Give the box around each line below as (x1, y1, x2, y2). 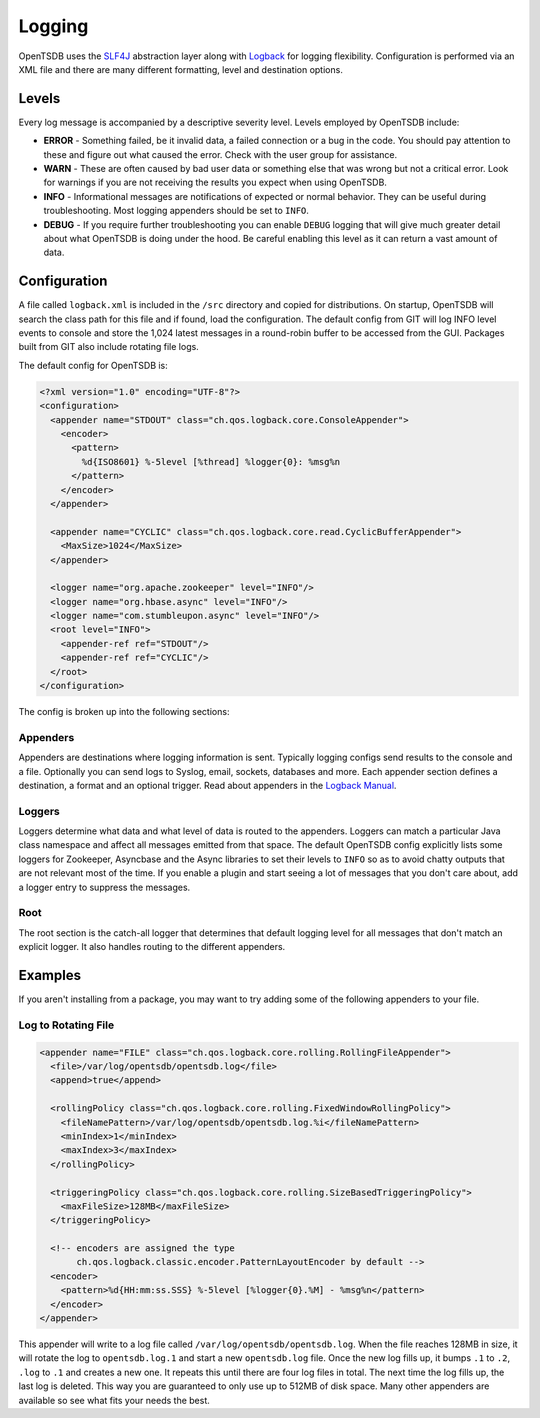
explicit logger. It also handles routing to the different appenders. (18, 941, 286, 953)
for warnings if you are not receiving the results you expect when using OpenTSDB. (43, 176, 387, 189)
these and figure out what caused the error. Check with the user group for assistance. (43, 148, 398, 160)
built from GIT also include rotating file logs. (18, 341, 199, 353)
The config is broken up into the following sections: (18, 706, 230, 717)
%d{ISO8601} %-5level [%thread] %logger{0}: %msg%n (81, 456, 341, 467)
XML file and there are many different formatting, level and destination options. (18, 63, 344, 75)
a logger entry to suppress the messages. (18, 881, 191, 893)
